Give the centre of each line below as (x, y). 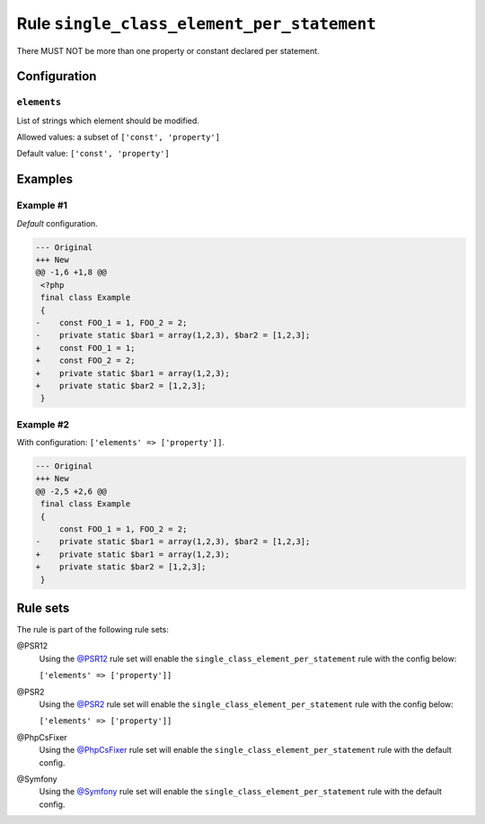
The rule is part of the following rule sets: (93, 630)
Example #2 (43, 425)
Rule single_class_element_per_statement (196, 23)
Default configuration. (57, 223)
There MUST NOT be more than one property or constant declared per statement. (168, 50)
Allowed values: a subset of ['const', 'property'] (118, 137)
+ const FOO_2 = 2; (85, 361)
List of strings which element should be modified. (108, 121)
